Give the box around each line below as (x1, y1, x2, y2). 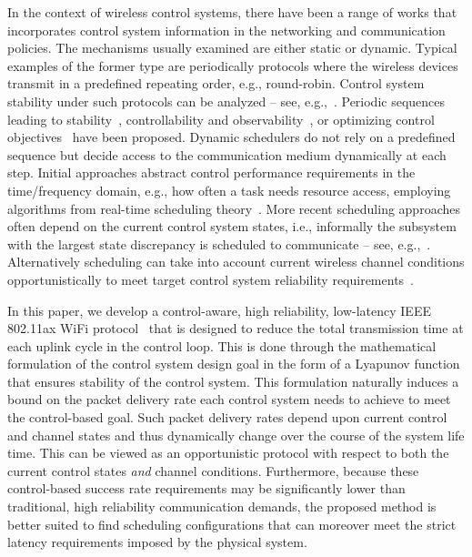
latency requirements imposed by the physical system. (7, 532, 307, 552)
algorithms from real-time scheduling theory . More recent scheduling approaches (7, 198, 460, 218)
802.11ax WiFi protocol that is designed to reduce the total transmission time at (7, 319, 464, 338)
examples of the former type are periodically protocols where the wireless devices (7, 56, 458, 75)
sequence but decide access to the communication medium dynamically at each (7, 145, 447, 164)
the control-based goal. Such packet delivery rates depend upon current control (7, 408, 447, 427)
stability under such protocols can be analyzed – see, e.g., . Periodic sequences (7, 91, 446, 110)
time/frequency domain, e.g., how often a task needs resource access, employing (7, 180, 451, 199)
